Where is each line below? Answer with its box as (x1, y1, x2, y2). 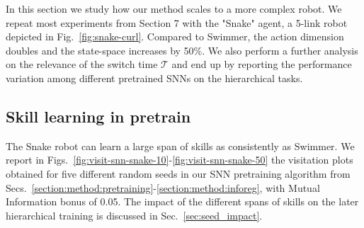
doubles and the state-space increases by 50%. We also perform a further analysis (6, 42, 358, 57)
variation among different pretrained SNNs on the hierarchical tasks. (6, 70, 303, 85)
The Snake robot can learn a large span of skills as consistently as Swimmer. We (6, 138, 355, 153)
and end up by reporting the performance (171, 57, 352, 72)
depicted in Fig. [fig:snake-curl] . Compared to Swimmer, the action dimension (6, 29, 344, 44)
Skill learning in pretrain (6, 105, 191, 127)
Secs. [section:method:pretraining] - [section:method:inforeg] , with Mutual (6, 180, 320, 195)
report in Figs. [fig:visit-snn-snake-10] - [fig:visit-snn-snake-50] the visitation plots (6, 152, 353, 167)
